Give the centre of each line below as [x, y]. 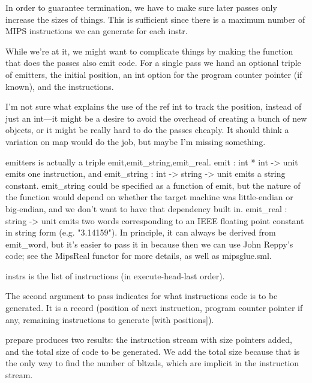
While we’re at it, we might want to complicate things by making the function [149, 51]
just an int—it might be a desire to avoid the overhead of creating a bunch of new [156, 118]
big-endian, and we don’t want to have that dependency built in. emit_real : [146, 208]
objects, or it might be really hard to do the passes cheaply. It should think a [147, 130]
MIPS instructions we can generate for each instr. [97, 31]
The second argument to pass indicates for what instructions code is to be [142, 296]
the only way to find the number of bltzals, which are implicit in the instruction [152, 363]
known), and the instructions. [60, 86]
